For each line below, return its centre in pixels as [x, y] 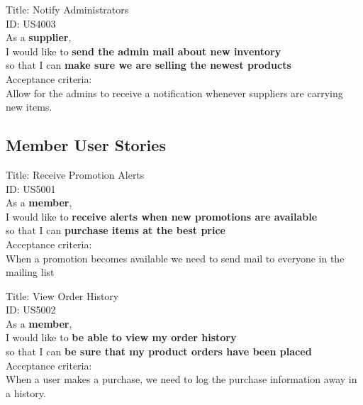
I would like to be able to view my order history [121, 337]
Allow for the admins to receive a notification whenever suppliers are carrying [174, 93]
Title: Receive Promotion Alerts [75, 174]
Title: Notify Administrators [67, 9]
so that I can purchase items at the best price [116, 230]
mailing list [30, 272]
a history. [26, 393]
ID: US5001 [31, 188]
